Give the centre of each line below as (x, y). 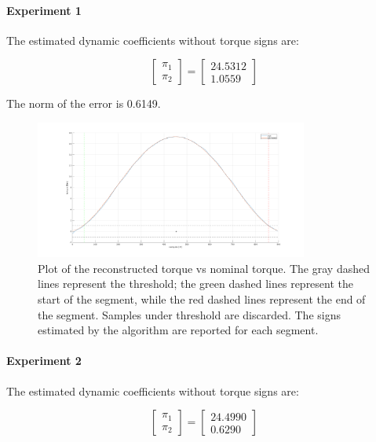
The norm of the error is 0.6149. (84, 103)
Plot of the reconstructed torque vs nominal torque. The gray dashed (204, 268)
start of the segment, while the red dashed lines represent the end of (202, 299)
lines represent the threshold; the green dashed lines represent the (196, 284)
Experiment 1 (44, 10)
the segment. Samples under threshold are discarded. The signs (189, 314)
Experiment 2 (44, 361)
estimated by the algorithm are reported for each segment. (178, 330)
